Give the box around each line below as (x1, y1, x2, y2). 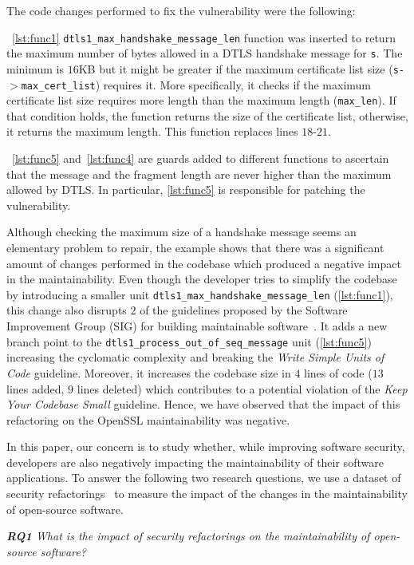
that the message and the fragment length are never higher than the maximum (6, 165, 392, 182)
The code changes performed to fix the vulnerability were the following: (6, 2, 356, 18)
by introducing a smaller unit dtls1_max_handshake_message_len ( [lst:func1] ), (6, 286, 393, 302)
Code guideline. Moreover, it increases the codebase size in (6, 364, 291, 381)
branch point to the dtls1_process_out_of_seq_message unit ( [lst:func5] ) (6, 333, 372, 350)
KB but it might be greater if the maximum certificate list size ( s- (78, 60, 404, 77)
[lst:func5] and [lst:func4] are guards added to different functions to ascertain (12, 150, 389, 167)
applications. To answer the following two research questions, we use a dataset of (6, 469, 401, 486)
